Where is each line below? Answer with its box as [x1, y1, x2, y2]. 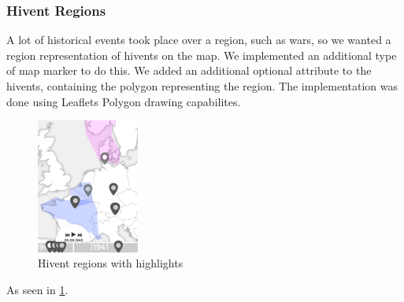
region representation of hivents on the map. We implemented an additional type [6, 46, 397, 63]
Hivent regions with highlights [38, 255, 183, 271]
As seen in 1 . [6, 281, 69, 297]
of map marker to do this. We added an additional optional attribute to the [6, 62, 372, 79]
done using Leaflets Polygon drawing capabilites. [6, 93, 241, 109]
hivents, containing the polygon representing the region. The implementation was [6, 78, 398, 94]
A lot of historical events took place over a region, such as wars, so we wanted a [6, 31, 391, 48]
